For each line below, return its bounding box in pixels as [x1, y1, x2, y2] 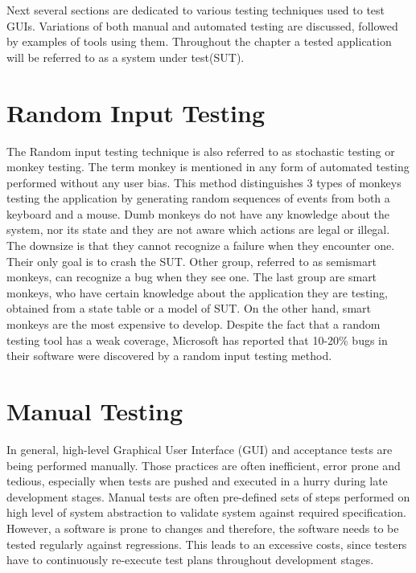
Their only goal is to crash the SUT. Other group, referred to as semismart [6, 252, 377, 269]
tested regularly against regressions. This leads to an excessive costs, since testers [6, 535, 407, 552]
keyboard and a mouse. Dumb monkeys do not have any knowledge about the [6, 205, 389, 222]
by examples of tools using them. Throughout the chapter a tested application [6, 33, 392, 50]
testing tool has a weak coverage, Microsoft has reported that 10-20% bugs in [6, 331, 388, 348]
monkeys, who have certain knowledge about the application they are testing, [6, 284, 388, 301]
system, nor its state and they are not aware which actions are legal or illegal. [6, 221, 390, 238]
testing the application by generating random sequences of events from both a [6, 190, 390, 207]
